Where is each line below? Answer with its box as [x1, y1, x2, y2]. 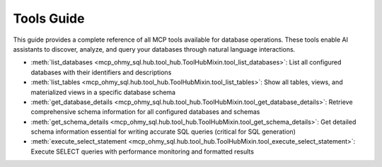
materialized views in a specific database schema [30, 88, 176, 96]
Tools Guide [13, 11, 85, 26]
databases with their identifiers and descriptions [30, 68, 172, 76]
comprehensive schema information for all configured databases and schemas [30, 108, 260, 116]
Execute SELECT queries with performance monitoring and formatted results [30, 147, 255, 156]
